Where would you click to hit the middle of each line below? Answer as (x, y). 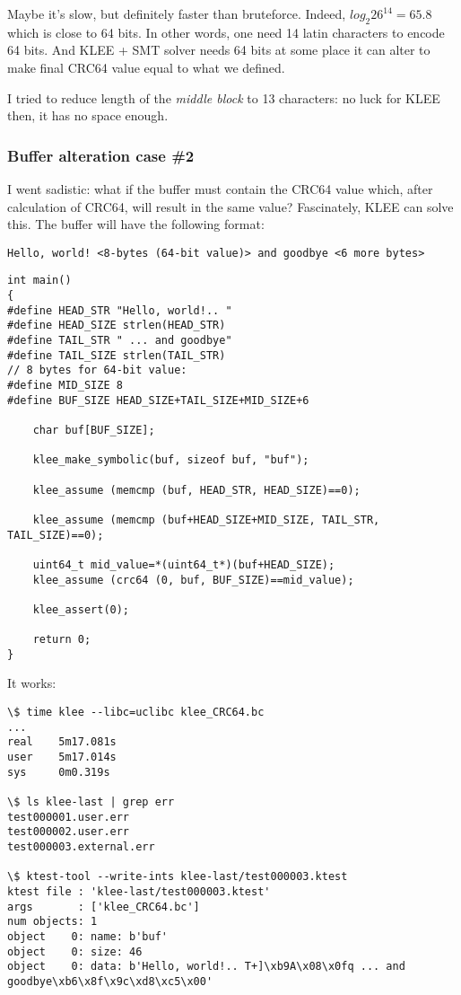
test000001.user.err (69, 817)
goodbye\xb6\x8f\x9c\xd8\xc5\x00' (110, 981)
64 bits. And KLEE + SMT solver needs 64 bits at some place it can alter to (219, 50)
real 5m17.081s (62, 742)
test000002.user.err (69, 832)
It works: (32, 683)
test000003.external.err (81, 846)
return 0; (62, 640)
